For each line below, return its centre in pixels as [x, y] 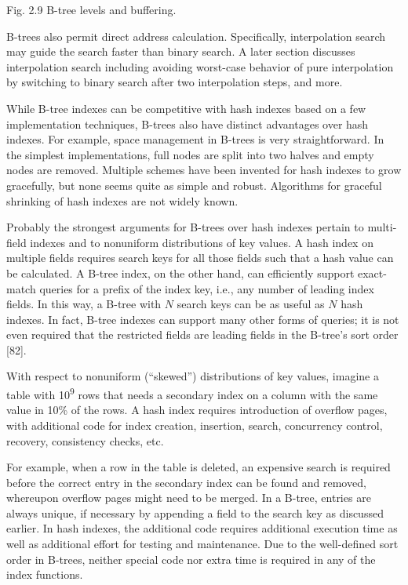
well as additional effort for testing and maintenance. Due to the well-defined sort [202, 544]
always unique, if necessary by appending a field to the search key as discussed [195, 512]
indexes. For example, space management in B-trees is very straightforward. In [195, 139]
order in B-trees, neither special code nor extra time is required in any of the [191, 559]
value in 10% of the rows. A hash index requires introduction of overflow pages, [197, 410]
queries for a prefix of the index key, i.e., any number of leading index [207, 288]
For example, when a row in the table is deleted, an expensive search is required [199, 467]
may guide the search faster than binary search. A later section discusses [181, 51]
